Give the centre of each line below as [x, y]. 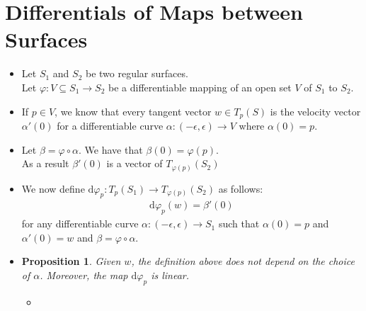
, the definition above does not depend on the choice [243, 261]
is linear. [170, 275]
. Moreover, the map [84, 275]
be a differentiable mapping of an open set [200, 87]
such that [239, 224]
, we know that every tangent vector [133, 111]
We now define [53, 188]
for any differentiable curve [80, 224]
